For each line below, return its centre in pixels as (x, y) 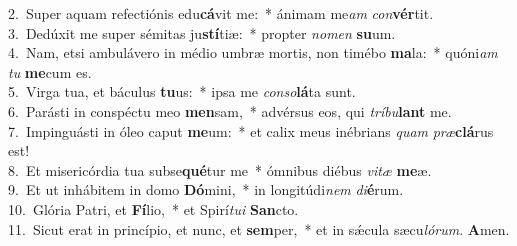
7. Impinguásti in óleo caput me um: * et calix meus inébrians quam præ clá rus (251, 130)
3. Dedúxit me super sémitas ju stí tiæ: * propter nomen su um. (202, 32)
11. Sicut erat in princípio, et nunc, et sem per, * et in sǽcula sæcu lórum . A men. (259, 228)
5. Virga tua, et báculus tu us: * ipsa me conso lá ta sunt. (182, 91)
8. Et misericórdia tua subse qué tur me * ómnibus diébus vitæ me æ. (220, 169)
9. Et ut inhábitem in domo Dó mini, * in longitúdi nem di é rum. (206, 189)
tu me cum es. (50, 71)
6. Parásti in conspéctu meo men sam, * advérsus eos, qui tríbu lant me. (230, 110)
